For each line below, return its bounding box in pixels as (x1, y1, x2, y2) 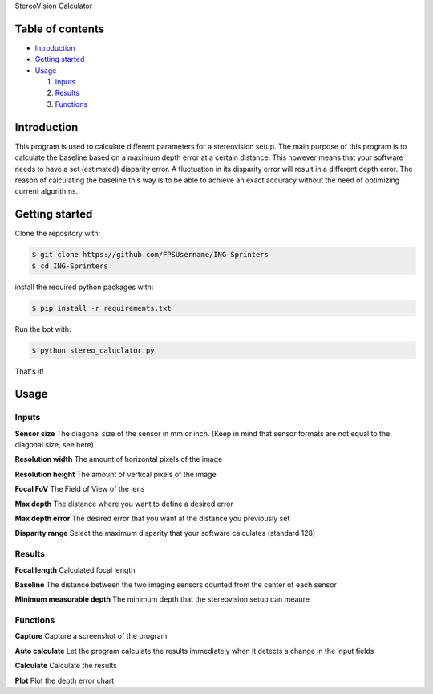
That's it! (14, 366, 44, 376)
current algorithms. (14, 186, 79, 196)
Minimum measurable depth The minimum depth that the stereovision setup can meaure (14, 594, 310, 604)
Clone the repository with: (14, 229, 101, 239)
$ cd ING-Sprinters (31, 261, 108, 271)
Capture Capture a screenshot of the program (14, 631, 168, 641)
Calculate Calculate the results (14, 661, 118, 671)
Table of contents (14, 22, 104, 35)
